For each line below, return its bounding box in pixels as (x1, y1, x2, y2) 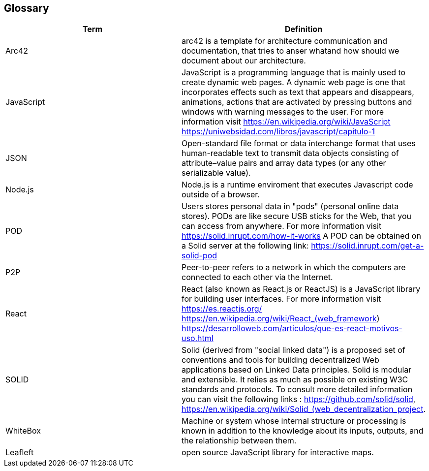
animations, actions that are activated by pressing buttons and (182, 97, 412, 107)
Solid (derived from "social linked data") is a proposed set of (182, 345, 405, 355)
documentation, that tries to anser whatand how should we (182, 46, 399, 56)
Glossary (4, 2, 49, 14)
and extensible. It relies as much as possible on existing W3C (182, 375, 408, 385)
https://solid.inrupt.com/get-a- (311, 241, 424, 251)
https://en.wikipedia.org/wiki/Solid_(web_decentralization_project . (182, 404, 426, 414)
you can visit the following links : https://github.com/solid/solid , (182, 394, 416, 405)
